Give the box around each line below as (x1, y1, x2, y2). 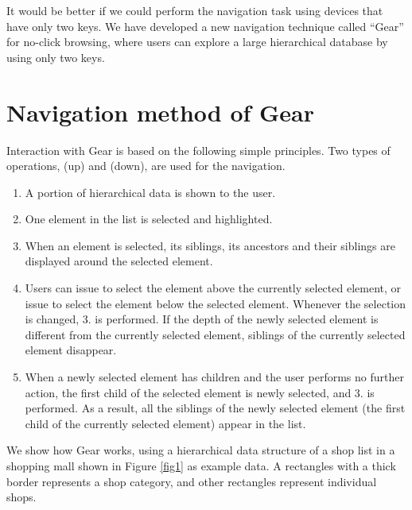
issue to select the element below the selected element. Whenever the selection (25, 295, 406, 311)
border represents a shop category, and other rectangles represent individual (6, 473, 377, 489)
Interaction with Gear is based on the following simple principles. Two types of (6, 141, 391, 158)
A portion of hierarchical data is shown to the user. (25, 184, 276, 200)
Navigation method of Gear (6, 95, 315, 128)
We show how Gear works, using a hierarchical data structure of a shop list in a (6, 442, 395, 458)
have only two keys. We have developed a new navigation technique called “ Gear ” (6, 17, 404, 34)
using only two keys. (6, 48, 105, 65)
